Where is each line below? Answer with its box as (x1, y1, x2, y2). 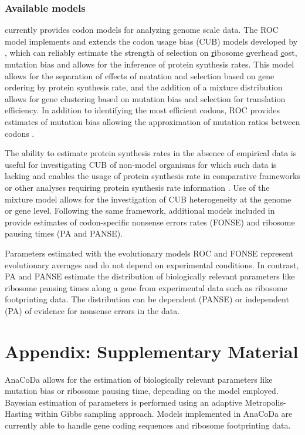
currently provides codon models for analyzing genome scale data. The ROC (5, 23, 279, 36)
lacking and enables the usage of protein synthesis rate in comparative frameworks (5, 170, 300, 182)
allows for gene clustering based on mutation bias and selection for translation (5, 92, 286, 104)
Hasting (5, 407, 33, 420)
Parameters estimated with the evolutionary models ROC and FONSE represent (5, 247, 294, 259)
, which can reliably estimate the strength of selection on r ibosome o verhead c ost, (5, 46, 297, 59)
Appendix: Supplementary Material (5, 339, 299, 363)
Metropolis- (245, 396, 286, 408)
